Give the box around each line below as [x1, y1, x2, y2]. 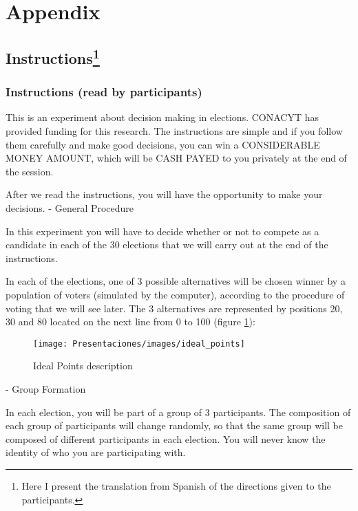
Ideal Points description [33, 358, 133, 373]
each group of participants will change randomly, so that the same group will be [6, 418, 344, 433]
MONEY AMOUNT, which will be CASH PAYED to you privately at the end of [6, 151, 347, 165]
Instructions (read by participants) [6, 83, 202, 100]
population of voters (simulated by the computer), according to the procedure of [6, 287, 345, 301]
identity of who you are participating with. [6, 445, 186, 459]
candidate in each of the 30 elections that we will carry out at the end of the [6, 237, 328, 252]
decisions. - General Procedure [6, 200, 134, 215]
